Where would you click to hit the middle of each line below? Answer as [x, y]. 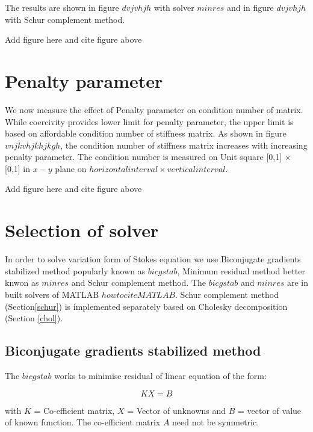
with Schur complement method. [65, 19]
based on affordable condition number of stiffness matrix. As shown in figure [146, 133]
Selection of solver [82, 230]
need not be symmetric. [216, 422]
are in [297, 282]
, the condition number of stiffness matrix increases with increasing [184, 145]
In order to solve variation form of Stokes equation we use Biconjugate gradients [153, 259]
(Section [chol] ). [34, 318]
